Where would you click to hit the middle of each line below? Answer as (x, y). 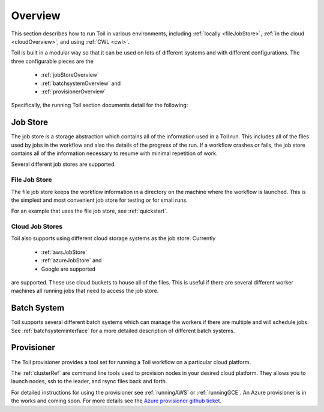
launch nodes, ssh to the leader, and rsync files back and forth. (89, 381)
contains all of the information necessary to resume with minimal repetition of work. (114, 153)
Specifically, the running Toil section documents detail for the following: (100, 105)
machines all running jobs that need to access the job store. (85, 291)
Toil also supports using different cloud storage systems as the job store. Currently (113, 238)
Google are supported (68, 269)
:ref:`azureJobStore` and (71, 260)
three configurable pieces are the (52, 61)
